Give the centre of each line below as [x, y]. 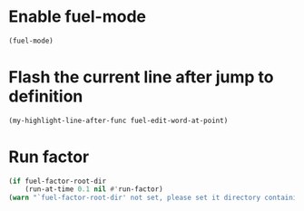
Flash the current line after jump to [141, 77]
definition [46, 96]
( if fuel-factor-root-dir [57, 181]
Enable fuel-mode [78, 17]
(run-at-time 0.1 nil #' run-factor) [94, 189]
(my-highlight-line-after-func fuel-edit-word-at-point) [118, 120]
